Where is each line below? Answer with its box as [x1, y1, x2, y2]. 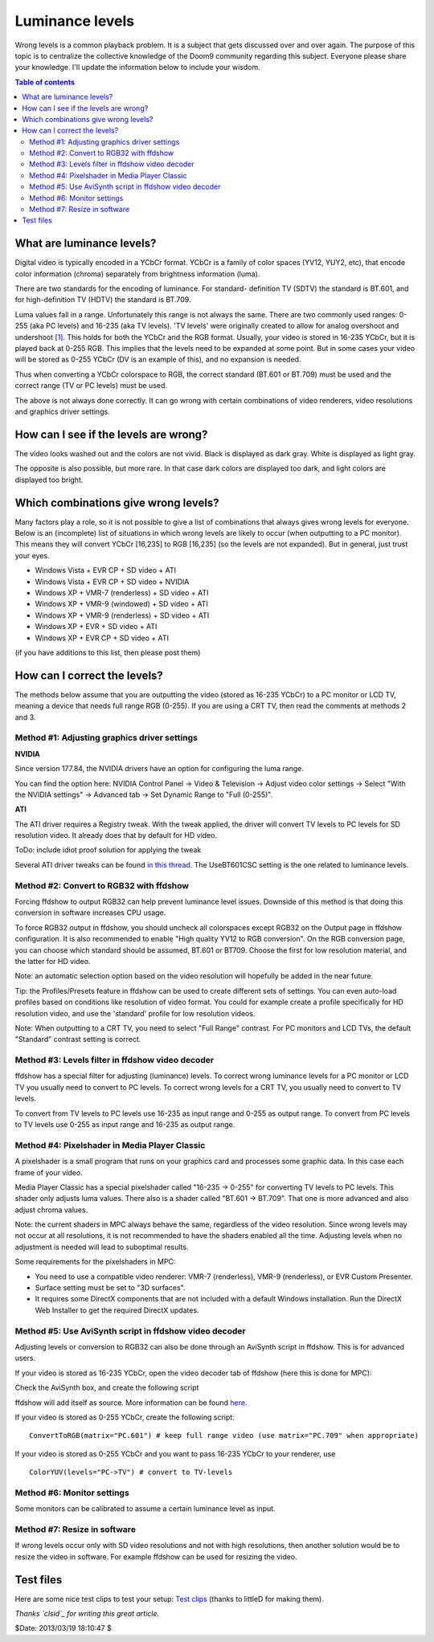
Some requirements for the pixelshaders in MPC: [14, 1257, 176, 1267]
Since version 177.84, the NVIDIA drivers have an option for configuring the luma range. [14, 764, 305, 774]
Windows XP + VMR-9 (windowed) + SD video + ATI [35, 599, 208, 609]
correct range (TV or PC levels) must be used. [14, 381, 168, 390]
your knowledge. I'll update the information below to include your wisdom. [14, 63, 260, 72]
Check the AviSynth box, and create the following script [14, 1383, 199, 1393]
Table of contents [14, 77, 76, 87]
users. [14, 1354, 36, 1363]
